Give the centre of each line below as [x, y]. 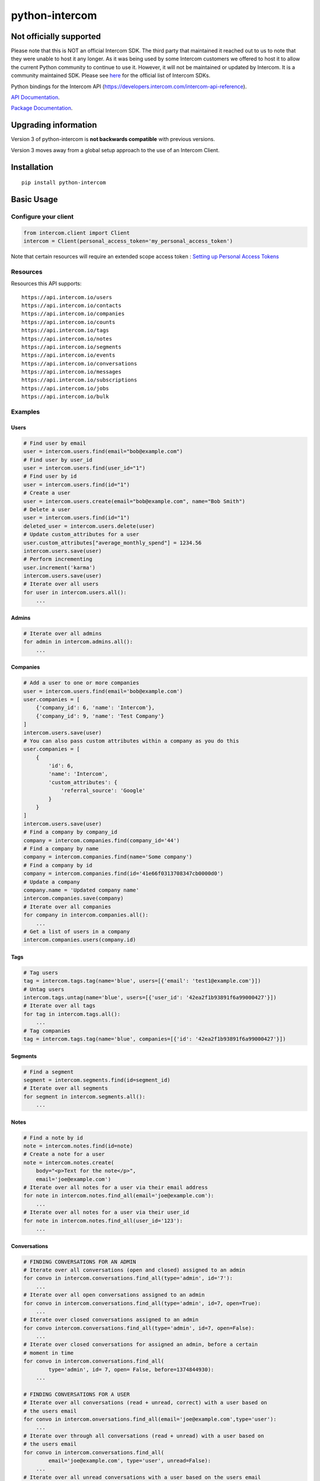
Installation [32, 167]
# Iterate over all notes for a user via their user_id [106, 1212]
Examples [25, 412]
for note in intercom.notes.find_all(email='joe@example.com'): [119, 1196]
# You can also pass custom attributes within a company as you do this [131, 741]
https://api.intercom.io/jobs [65, 388]
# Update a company [52, 882]
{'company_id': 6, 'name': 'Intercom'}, [95, 708]
